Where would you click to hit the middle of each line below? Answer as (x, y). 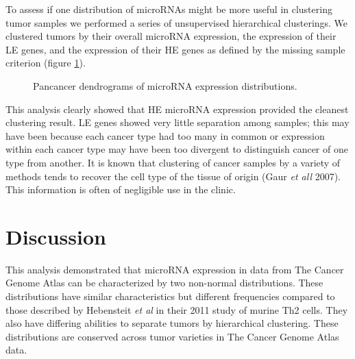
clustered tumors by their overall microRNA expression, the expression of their (171, 36)
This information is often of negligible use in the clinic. (121, 189)
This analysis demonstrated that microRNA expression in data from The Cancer (175, 269)
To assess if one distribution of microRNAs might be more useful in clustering (169, 9)
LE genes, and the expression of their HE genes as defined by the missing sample (175, 49)
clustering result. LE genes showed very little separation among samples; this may (177, 122)
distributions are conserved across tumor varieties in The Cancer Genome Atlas (172, 336)
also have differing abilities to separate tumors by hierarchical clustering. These (172, 323)
